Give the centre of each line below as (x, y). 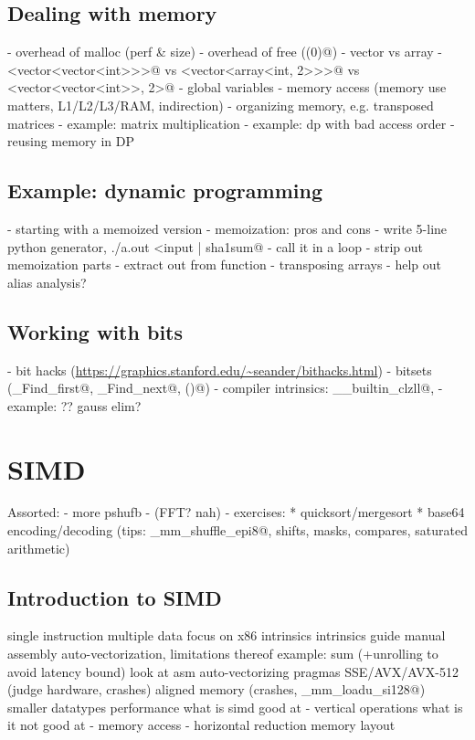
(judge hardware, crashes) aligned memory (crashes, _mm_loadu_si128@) (216, 689)
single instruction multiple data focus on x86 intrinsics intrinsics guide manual (227, 635)
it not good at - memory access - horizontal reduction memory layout (201, 725)
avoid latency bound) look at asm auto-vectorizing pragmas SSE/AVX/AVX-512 (233, 671)
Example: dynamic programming (165, 190)
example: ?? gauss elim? (74, 405)
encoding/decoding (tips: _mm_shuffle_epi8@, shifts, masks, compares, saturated (237, 530)
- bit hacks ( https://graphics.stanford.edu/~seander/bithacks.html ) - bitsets (220, 370)
